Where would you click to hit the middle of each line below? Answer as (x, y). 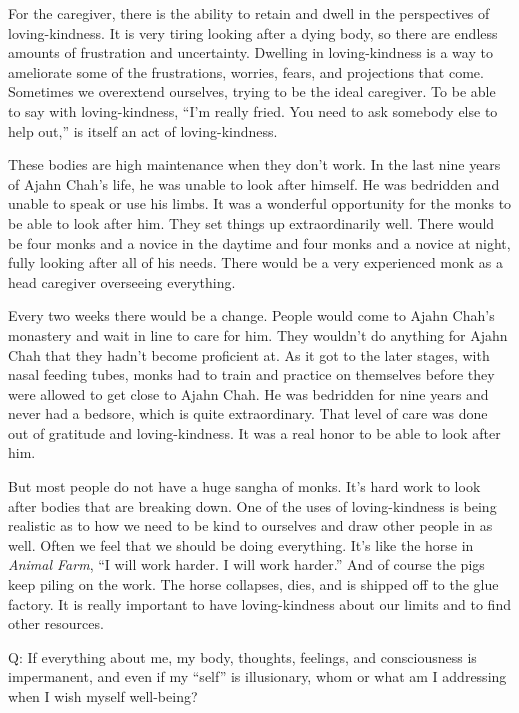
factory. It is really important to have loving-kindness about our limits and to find (259, 603)
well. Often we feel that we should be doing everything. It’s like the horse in (241, 544)
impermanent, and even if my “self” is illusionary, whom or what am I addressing (257, 676)
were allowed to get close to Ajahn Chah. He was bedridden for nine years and (248, 393)
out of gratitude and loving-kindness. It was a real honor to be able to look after (254, 432)
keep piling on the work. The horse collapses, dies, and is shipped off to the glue (253, 584)
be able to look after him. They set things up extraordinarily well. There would (251, 222)
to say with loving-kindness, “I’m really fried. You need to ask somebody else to (253, 110)
